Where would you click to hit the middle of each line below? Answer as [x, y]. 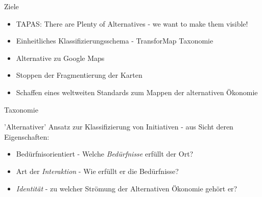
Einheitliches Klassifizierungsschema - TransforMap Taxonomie [115, 41]
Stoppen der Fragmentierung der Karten [79, 75]
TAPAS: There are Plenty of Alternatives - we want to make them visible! [132, 23]
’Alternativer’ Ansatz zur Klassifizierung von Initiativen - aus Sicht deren [119, 127]
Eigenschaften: [27, 136]
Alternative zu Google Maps [60, 58]
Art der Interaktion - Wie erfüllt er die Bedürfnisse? [97, 171]
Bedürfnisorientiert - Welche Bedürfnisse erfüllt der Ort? [105, 154]
